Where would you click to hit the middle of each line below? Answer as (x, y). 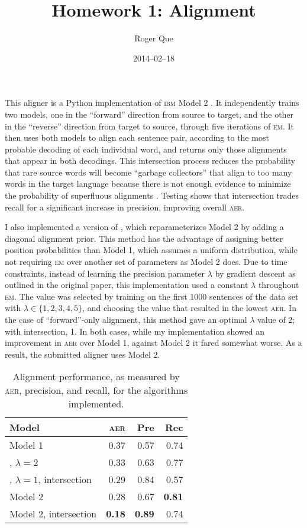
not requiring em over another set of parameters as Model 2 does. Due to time (146, 262)
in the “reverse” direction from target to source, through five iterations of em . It (150, 126)
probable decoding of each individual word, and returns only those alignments (146, 149)
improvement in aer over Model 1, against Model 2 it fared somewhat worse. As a (153, 343)
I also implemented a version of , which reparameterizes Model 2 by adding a (144, 227)
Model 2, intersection (53, 514)
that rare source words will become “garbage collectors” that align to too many (148, 172)
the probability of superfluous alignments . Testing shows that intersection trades (152, 195)
